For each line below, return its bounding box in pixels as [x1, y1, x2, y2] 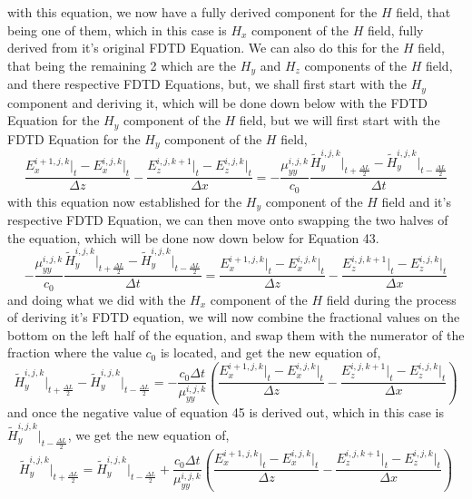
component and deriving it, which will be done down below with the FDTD [7, 93, 428, 112]
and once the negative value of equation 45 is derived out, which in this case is [7, 403, 444, 422]
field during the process [326, 289, 457, 308]
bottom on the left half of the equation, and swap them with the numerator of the [7, 325, 465, 344]
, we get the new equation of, [67, 425, 230, 444]
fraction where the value [7, 343, 142, 362]
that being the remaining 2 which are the [7, 55, 237, 74]
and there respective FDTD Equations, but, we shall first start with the [7, 74, 407, 93]
